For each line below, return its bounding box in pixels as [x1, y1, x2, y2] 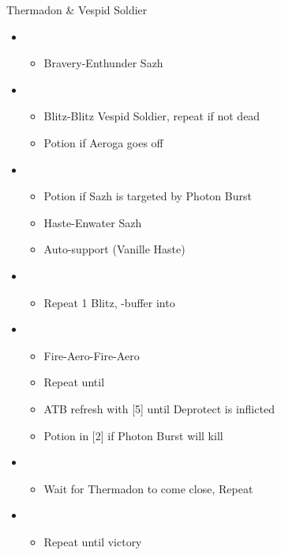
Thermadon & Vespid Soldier [6, 2, 148, 17]
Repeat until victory [43, 533, 142, 549]
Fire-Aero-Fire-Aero [43, 347, 140, 363]
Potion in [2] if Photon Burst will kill [43, 427, 223, 443]
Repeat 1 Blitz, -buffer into [43, 294, 175, 310]
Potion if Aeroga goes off [43, 134, 163, 150]
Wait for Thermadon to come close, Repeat [43, 480, 253, 496]
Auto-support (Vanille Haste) [43, 241, 185, 257]
